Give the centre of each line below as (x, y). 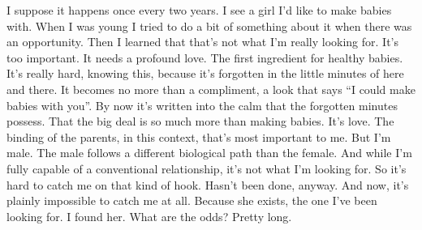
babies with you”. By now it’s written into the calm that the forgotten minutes (202, 105)
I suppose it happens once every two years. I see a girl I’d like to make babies (199, 10)
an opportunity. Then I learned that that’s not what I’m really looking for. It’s (202, 42)
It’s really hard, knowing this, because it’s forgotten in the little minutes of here (205, 73)
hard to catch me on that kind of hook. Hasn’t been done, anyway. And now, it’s (208, 184)
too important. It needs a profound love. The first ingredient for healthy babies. (205, 57)
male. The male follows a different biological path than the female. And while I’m (209, 153)
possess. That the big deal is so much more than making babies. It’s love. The (200, 121)
